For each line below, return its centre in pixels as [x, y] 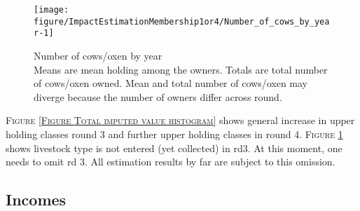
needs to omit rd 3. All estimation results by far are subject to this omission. [171, 162]
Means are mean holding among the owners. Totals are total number [181, 69]
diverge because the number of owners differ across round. [158, 96]
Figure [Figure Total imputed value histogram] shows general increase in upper [180, 120]
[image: [51, 10]
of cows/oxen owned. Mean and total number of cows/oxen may [171, 83]
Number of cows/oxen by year [98, 55]
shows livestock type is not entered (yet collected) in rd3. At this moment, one [174, 148]
